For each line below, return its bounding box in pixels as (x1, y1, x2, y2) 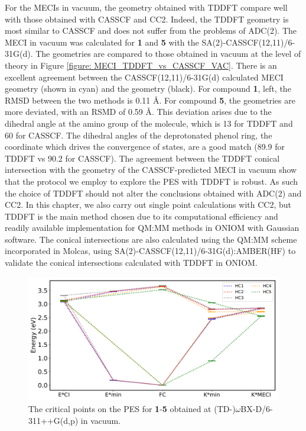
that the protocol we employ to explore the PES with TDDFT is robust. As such (5, 175, 298, 187)
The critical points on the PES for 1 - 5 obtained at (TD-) (28, 402, 236, 414)
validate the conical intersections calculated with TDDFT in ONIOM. (5, 256, 258, 269)
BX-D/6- (240, 402, 273, 414)
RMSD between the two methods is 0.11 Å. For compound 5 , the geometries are (5, 94, 295, 106)
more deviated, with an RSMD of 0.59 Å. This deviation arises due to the (5, 105, 272, 118)
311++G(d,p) (28, 414, 79, 426)
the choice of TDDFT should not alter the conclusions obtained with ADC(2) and (5, 186, 302, 199)
